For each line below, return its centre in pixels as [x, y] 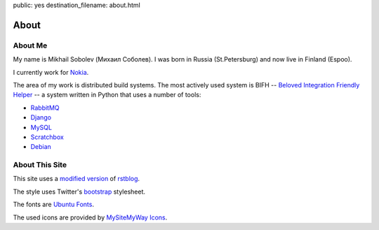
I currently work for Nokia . [51, 72]
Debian [41, 147]
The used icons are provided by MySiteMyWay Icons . [90, 217]
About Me [30, 45]
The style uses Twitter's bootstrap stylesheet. [79, 192]
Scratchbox [47, 137]
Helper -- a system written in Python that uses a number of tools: [107, 95]
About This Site [40, 165]
